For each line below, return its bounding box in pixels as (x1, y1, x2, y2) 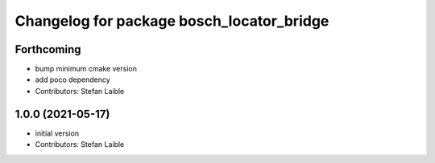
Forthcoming (14, 43, 81, 56)
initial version (35, 128, 80, 138)
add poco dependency (35, 75, 110, 84)
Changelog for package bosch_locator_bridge (14, 12, 329, 30)
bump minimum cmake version (35, 64, 137, 74)
